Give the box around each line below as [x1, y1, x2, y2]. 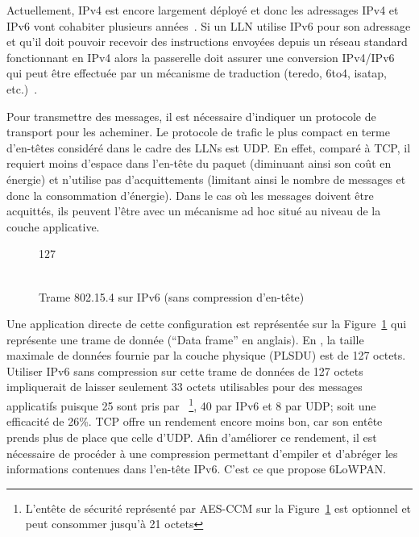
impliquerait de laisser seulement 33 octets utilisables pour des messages [6, 378, 363, 395]
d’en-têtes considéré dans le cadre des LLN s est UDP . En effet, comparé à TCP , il [6, 139, 411, 156]
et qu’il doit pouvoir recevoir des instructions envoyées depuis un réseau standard [6, 33, 408, 50]
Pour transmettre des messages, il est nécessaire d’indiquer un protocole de [6, 107, 376, 124]
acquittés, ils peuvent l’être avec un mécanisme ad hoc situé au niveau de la [6, 202, 381, 219]
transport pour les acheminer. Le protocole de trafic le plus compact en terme [6, 123, 390, 140]
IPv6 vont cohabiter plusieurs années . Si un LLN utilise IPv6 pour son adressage [6, 17, 411, 34]
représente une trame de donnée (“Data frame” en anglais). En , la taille [6, 331, 364, 348]
